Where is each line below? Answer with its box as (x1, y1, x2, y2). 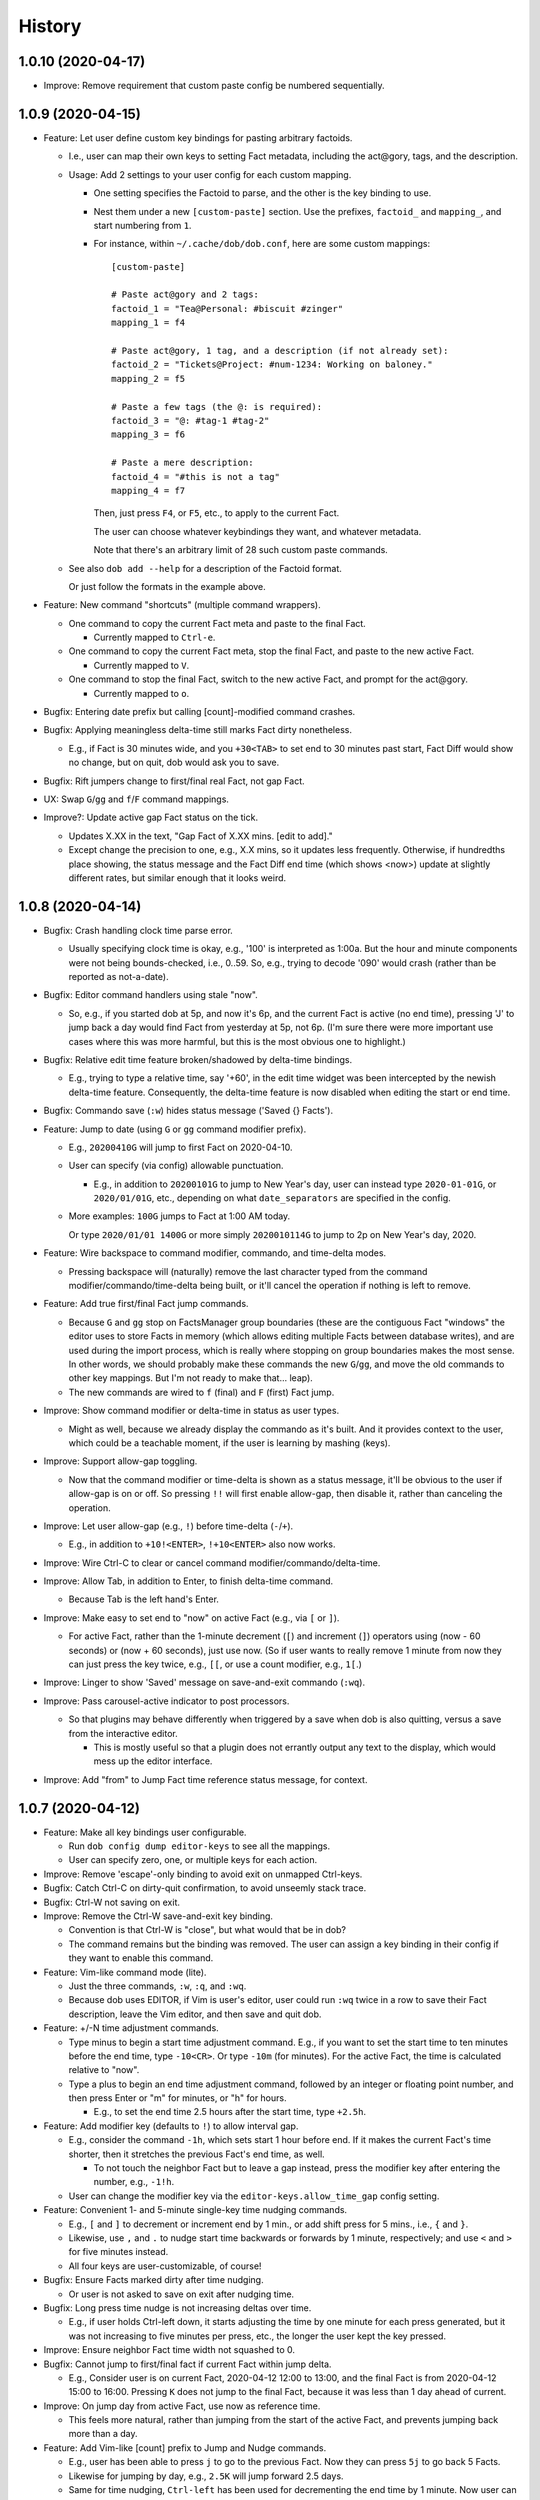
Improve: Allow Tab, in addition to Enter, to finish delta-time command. (43, 1575, 334, 1587)
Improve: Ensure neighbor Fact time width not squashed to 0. (43, 2344, 295, 2356)
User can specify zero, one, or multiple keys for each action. (68, 1854, 318, 1866)
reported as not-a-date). (68, 971, 169, 983)
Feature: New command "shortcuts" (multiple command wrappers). (43, 599, 321, 611)
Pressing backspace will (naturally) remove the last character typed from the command (68, 1265, 428, 1277)
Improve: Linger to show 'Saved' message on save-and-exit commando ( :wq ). (43, 1676, 365, 1689)
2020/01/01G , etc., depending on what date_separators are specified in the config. (93, 1192, 452, 1204)
